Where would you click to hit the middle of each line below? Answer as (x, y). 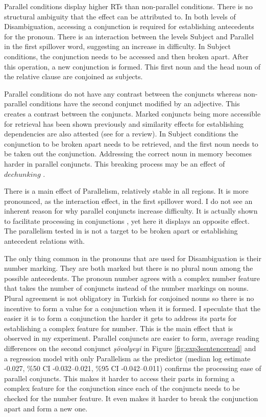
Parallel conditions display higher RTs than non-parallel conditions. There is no (128, 6)
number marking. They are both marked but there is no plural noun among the (129, 268)
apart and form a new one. (46, 408)
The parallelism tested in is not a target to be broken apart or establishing (121, 231)
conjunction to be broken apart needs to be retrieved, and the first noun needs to (131, 143)
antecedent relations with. (45, 241)
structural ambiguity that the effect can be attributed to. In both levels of (120, 16)
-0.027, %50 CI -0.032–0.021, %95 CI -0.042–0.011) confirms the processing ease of (133, 368)
